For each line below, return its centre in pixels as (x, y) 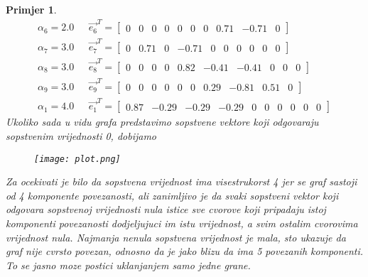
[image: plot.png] (77, 159)
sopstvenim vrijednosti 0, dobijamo (81, 135)
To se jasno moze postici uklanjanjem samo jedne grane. (128, 265)
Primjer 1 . (31, 9)
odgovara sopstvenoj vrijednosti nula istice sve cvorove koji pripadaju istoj (166, 209)
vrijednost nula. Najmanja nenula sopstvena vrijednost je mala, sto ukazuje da (176, 237)
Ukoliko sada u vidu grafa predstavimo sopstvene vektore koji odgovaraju (162, 122)
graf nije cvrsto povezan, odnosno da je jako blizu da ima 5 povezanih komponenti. (185, 251)
